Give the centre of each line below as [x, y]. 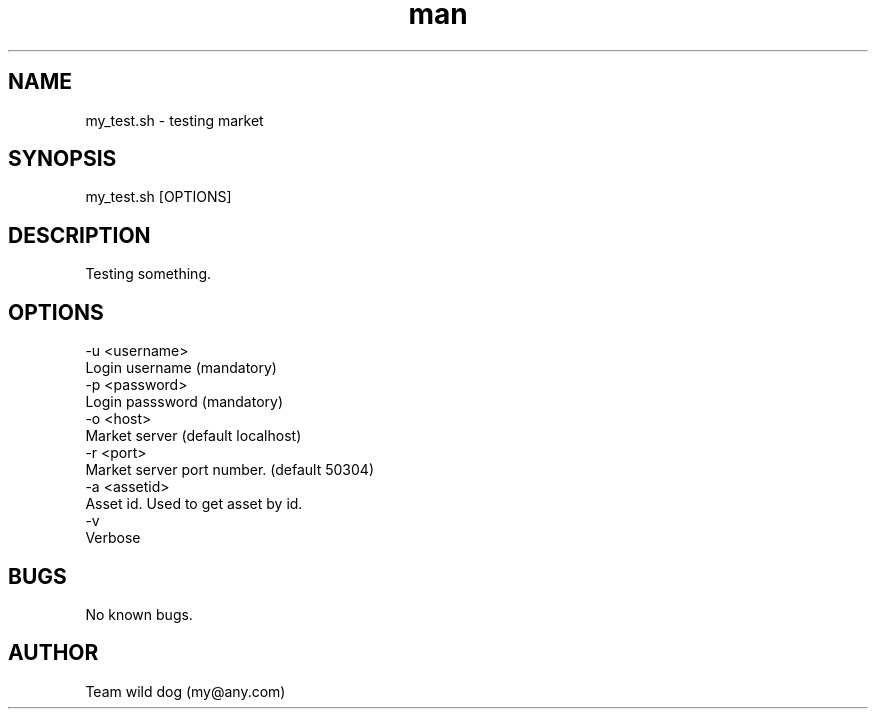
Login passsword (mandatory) [184, 402]
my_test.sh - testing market [174, 120]
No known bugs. [139, 614]
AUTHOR [53, 653]
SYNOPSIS [62, 159]
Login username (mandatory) [181, 368]
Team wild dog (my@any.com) [185, 691]
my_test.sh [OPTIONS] [158, 197]
